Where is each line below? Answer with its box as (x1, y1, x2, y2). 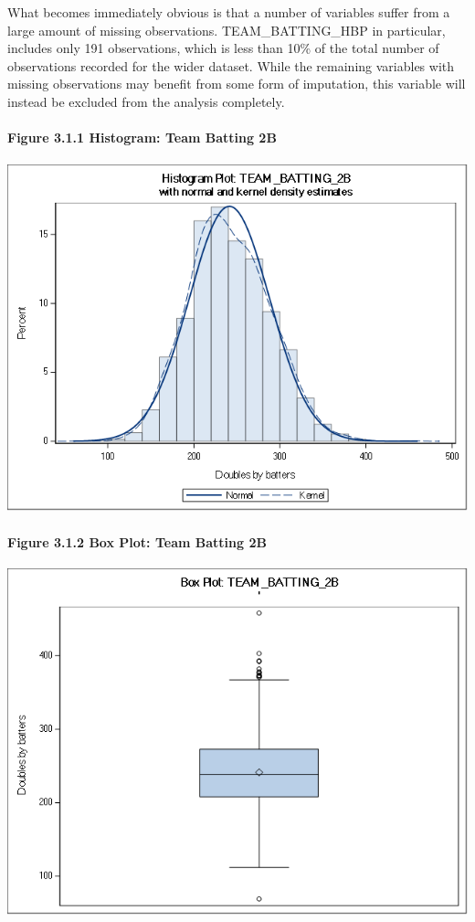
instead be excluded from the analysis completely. (7, 91, 285, 111)
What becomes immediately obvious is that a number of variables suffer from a (7, 3, 450, 21)
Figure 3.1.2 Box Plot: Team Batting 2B (7, 532, 267, 551)
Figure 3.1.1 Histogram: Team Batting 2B (7, 128, 277, 147)
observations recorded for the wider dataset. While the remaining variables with (7, 56, 455, 75)
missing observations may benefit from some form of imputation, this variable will (7, 74, 466, 93)
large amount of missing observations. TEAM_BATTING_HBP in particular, (7, 20, 446, 39)
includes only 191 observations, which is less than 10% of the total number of (7, 38, 439, 58)
